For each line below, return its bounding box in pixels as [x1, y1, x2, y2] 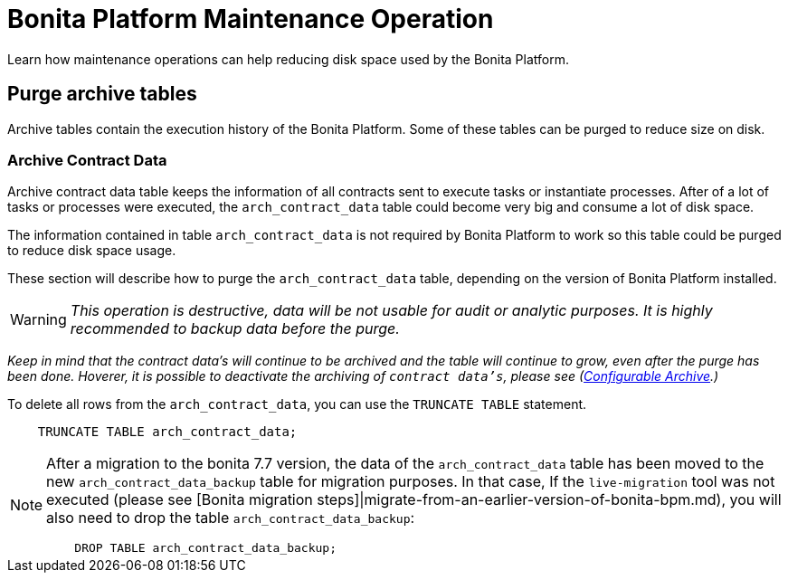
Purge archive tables [7, 82, 197, 106]
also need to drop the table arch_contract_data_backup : [46, 509, 415, 528]
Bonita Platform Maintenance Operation [7, 4, 494, 34]
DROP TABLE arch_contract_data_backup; [74, 541, 337, 556]
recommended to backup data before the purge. [70, 319, 400, 338]
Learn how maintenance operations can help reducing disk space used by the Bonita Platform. [7, 51, 569, 67]
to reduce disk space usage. [7, 242, 176, 259]
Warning [10, 310, 67, 329]
